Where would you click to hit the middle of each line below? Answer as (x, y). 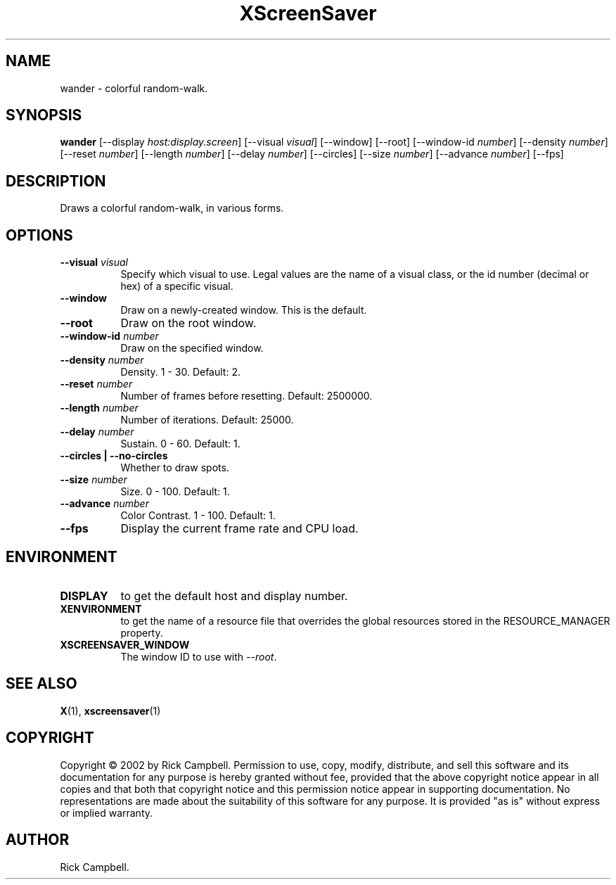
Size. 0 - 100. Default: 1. (175, 492)
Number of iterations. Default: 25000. (207, 420)
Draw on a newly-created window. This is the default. (244, 310)
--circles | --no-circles (114, 456)
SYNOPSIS (44, 115)
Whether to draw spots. (175, 468)
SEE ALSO (41, 684)
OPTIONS (39, 235)
